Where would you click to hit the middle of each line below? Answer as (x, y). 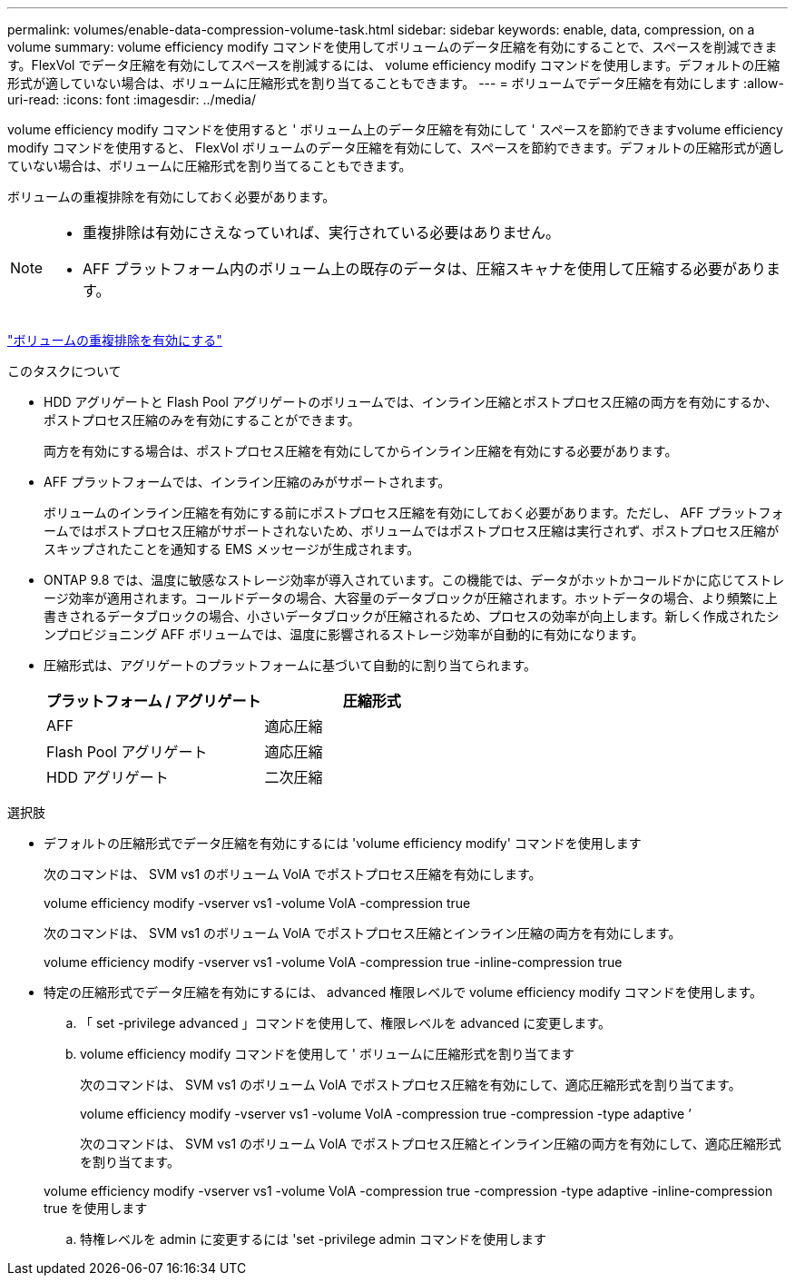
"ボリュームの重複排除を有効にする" (115, 340)
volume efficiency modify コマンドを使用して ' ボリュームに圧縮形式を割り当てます (327, 1054)
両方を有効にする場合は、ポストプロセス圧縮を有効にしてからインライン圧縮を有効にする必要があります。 (361, 451)
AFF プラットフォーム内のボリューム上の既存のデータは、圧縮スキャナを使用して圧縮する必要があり (425, 269)
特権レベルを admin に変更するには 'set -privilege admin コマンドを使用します (314, 1239)
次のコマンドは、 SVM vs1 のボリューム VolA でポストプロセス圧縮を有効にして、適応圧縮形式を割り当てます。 (411, 1085)
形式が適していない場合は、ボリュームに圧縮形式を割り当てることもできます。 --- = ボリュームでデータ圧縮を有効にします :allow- (396, 83)
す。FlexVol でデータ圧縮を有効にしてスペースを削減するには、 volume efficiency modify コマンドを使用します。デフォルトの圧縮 (394, 65)
